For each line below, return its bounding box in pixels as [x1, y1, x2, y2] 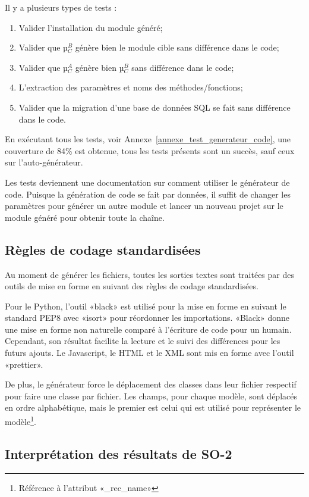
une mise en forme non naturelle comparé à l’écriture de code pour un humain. [5, 323, 292, 335]
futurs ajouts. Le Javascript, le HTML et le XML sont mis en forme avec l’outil [5, 346, 294, 359]
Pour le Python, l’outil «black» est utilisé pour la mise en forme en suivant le [5, 299, 286, 312]
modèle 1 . [5, 414, 36, 427]
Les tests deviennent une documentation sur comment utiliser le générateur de [5, 176, 290, 188]
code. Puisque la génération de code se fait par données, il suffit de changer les [5, 187, 291, 200]
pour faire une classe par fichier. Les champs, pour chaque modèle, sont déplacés [5, 389, 297, 402]
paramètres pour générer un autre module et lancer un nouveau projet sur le [5, 199, 283, 212]
